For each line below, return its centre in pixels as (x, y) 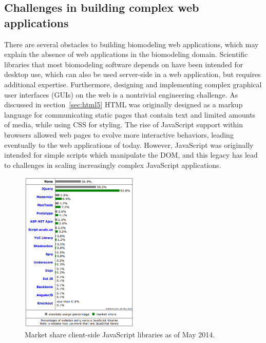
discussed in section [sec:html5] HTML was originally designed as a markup (123, 104)
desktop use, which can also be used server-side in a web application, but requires (132, 74)
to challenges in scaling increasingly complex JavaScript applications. (113, 165)
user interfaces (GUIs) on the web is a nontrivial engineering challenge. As (121, 94)
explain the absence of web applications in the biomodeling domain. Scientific (126, 54)
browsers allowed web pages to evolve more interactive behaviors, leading (119, 134)
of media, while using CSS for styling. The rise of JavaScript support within (124, 125)
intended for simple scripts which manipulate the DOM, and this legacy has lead (131, 155)
